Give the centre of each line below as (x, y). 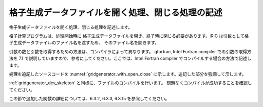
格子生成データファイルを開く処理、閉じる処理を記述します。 (71, 27)
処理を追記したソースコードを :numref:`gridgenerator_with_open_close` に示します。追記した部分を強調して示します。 (128, 74)
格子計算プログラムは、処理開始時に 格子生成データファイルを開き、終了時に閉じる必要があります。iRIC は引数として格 (129, 36)
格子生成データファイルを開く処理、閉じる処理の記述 (116, 13)
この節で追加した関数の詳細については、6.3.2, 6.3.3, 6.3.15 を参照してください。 (89, 99)
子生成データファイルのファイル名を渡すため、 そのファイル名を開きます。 (84, 43)
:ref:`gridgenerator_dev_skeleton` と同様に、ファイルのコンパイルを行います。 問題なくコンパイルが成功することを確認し (131, 83)
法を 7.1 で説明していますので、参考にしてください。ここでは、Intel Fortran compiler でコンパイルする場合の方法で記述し (130, 59)
